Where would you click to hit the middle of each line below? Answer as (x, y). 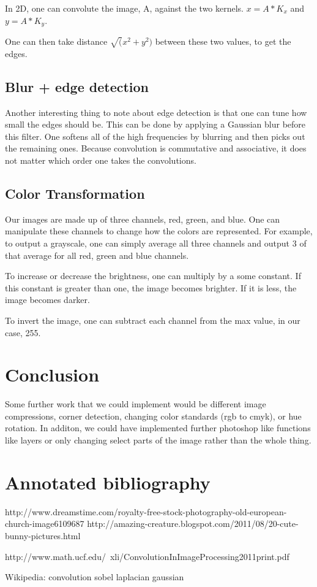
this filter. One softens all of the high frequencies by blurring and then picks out (155, 136)
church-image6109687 (45, 524)
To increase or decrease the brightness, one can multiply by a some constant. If (153, 276)
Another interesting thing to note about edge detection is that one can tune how (156, 112)
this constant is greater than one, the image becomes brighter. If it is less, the (151, 287)
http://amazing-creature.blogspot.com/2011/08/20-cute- (193, 524)
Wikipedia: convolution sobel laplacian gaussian (95, 577)
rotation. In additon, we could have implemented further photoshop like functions (158, 428)
